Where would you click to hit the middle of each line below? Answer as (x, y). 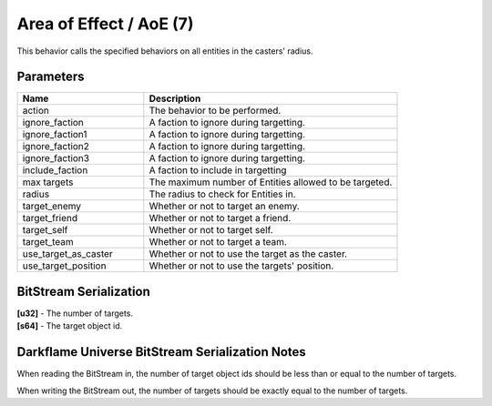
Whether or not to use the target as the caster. (248, 254)
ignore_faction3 (56, 158)
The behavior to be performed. (215, 111)
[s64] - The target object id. (70, 326)
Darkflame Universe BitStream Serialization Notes (162, 352)
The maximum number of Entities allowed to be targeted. (271, 182)
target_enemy (52, 207)
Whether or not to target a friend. (220, 218)
